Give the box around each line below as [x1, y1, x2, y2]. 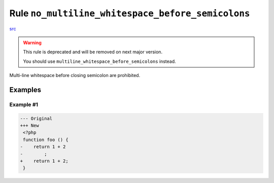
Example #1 [9, 101, 38, 108]
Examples [9, 85, 42, 94]
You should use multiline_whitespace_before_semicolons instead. [23, 58, 176, 64]
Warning [23, 40, 42, 46]
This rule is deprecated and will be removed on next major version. [23, 49, 162, 55]
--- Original [20, 116, 53, 121]
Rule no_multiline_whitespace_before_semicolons [9, 8, 250, 19]
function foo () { [23, 137, 68, 142]
